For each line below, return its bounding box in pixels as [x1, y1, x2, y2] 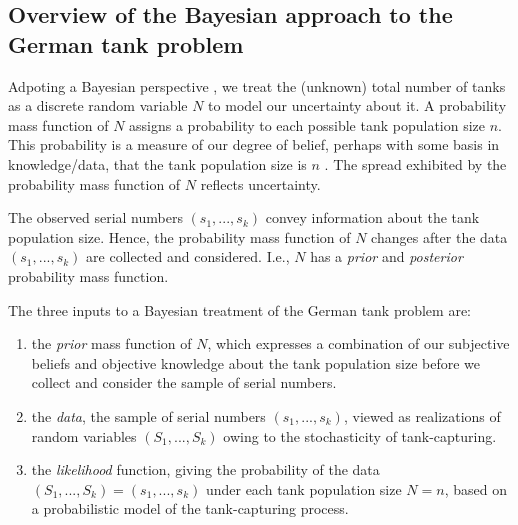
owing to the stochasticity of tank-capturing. [223, 425, 497, 446]
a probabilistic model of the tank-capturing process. [31, 498, 349, 519]
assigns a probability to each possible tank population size [129, 114, 486, 135]
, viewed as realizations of [343, 405, 501, 426]
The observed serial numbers [8, 207, 183, 228]
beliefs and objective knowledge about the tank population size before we [31, 352, 481, 373]
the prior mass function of [31, 333, 192, 354]
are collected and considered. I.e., [86, 246, 290, 267]
